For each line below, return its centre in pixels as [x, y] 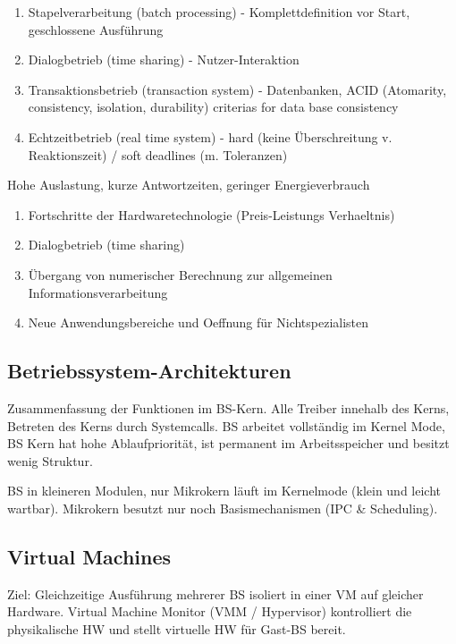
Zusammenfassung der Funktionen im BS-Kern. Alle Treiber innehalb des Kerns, [228, 407]
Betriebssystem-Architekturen [149, 371]
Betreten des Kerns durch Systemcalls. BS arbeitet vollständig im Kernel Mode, [226, 425]
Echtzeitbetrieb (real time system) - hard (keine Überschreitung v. [210, 136]
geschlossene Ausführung [96, 29]
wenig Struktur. [50, 460]
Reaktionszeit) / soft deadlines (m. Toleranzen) [158, 154]
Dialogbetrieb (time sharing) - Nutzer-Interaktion [164, 59]
